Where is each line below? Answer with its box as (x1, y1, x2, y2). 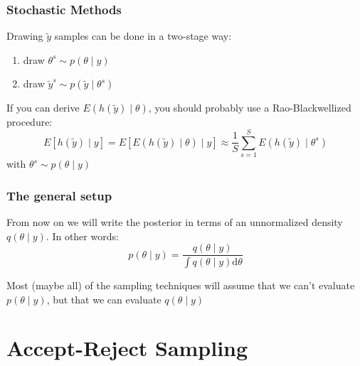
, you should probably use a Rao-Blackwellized (148, 100, 351, 115)
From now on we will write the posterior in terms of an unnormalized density (6, 214, 343, 229)
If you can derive (6, 100, 80, 115)
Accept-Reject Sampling (6, 333, 248, 362)
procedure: (6, 114, 53, 129)
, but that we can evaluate (46, 291, 162, 306)
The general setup (6, 186, 112, 204)
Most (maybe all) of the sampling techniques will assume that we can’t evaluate (6, 278, 355, 293)
